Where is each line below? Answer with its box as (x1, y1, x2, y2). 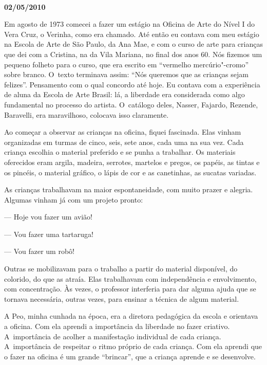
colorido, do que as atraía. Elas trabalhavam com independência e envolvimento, (4, 273, 257, 284)
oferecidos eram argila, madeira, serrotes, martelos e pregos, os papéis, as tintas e (4, 156, 260, 167)
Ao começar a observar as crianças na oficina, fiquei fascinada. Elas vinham (4, 126, 241, 137)
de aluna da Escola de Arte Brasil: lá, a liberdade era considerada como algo (4, 89, 245, 100)
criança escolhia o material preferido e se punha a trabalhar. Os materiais (4, 147, 236, 157)
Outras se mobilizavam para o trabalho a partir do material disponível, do (4, 263, 238, 274)
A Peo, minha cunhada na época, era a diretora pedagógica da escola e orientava (4, 311, 258, 321)
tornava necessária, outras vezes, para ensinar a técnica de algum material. (4, 293, 239, 304)
